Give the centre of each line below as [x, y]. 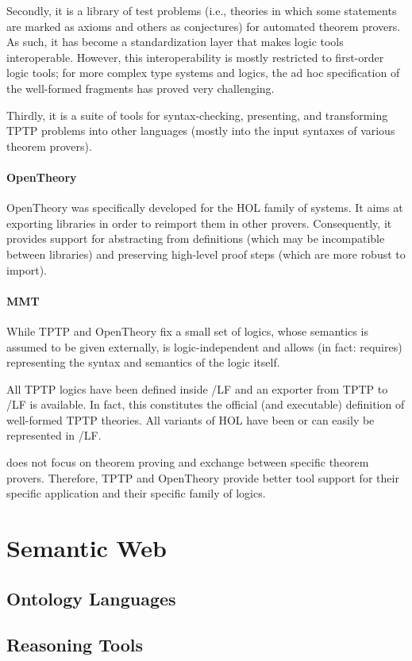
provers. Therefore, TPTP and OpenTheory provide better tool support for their [203, 477]
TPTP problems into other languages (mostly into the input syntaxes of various [201, 131]
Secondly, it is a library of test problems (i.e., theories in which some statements [202, 10]
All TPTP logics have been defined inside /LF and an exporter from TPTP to [197, 388]
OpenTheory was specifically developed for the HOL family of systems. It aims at [205, 208]
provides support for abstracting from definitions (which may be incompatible [196, 238]
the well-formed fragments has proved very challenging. [141, 88]
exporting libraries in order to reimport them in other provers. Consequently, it [199, 223]
